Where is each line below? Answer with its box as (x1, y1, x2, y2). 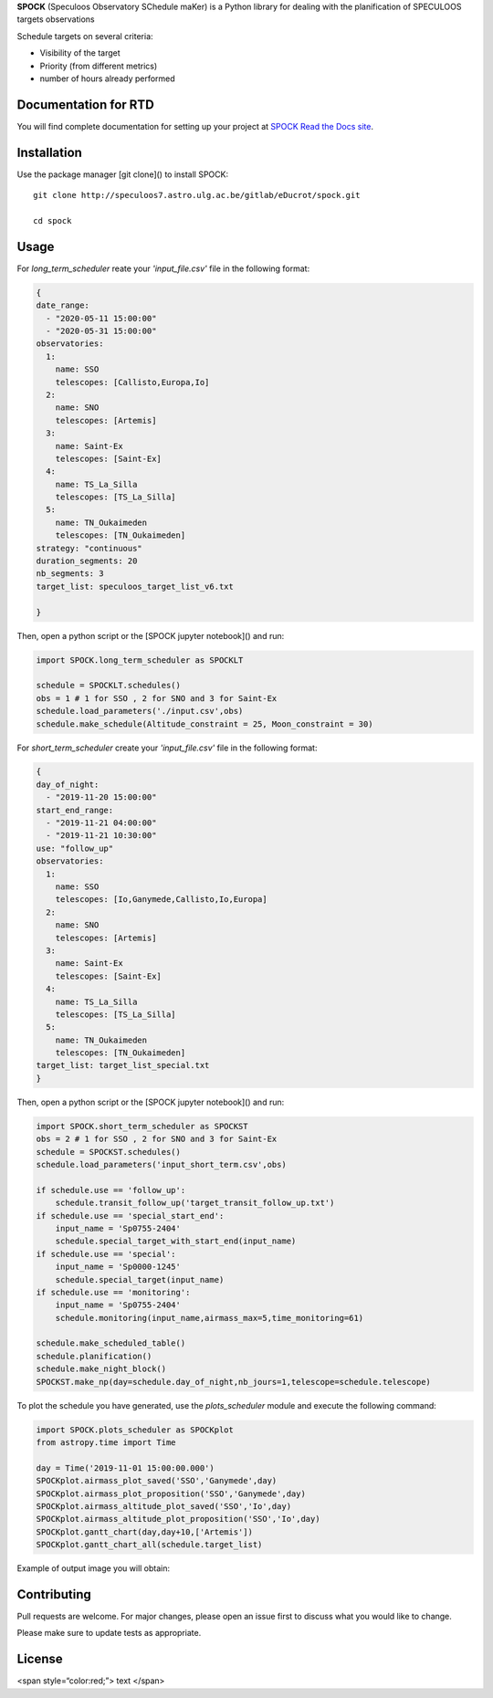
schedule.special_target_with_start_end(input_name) (55, 1236, 297, 1246)
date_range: (36, 300, 90, 310)
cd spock (33, 215, 72, 225)
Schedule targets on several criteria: (16, 30, 154, 41)
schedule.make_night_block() (36, 1364, 167, 1374)
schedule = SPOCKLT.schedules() (36, 680, 182, 691)
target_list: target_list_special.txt (36, 1060, 210, 1071)
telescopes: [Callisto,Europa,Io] (55, 377, 210, 387)
